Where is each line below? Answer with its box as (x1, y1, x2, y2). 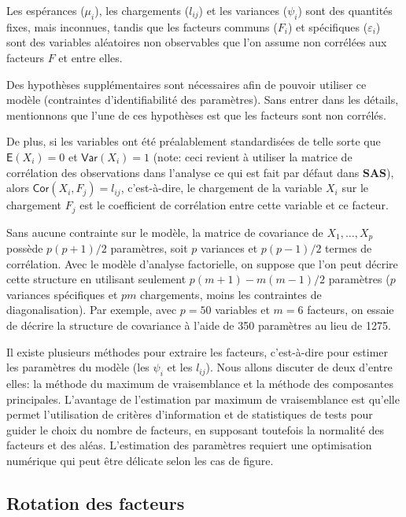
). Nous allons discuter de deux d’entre (205, 359, 393, 375)
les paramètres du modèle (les (6, 359, 149, 375)
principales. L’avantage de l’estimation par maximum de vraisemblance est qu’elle (6, 390, 400, 407)
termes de (325, 240, 372, 257)
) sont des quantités (297, 2, 393, 18)
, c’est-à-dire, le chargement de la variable (120, 179, 323, 196)
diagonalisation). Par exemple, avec (6, 301, 177, 318)
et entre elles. (58, 49, 123, 65)
